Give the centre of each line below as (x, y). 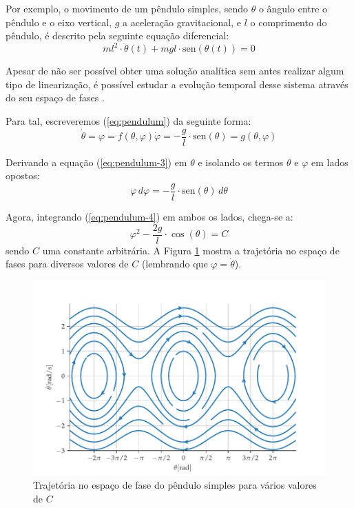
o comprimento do (289, 22)
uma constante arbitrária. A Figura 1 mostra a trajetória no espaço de (191, 250)
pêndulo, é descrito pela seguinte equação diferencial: (117, 35)
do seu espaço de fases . (55, 98)
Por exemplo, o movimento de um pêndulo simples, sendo (127, 8)
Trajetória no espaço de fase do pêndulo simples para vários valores (175, 485)
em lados (330, 162)
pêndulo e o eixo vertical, (59, 22)
